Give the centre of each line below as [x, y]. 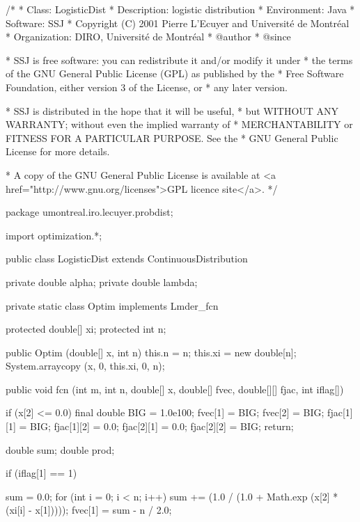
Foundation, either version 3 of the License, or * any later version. [147, 87]
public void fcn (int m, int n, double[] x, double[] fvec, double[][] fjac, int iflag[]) [175, 389]
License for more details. [58, 151]
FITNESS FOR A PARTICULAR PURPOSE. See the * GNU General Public [172, 137]
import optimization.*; [54, 235]
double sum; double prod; [60, 449]
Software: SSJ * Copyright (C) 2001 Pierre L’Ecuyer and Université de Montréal [178, 23]
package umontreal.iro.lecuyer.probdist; [89, 212]
